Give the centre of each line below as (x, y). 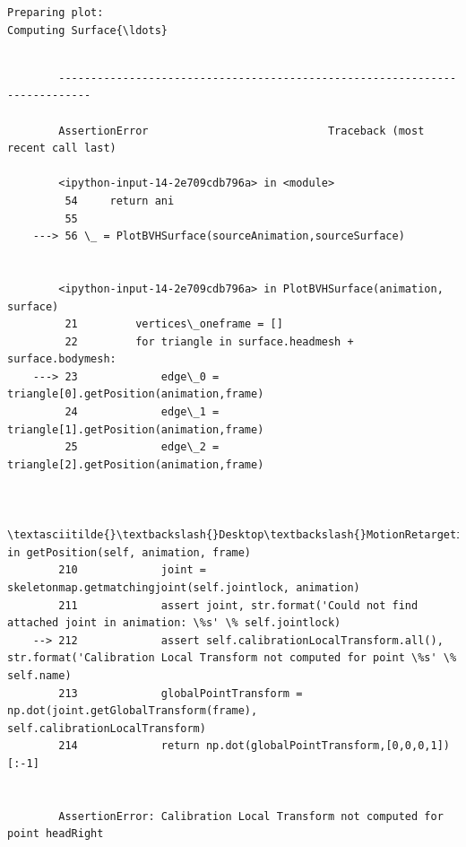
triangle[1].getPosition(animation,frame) (136, 429)
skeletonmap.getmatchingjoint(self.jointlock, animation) (184, 588)
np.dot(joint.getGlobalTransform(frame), (133, 711)
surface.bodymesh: (62, 359)
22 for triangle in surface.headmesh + (209, 341)
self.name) (39, 675)
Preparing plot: (56, 13)
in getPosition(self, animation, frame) (129, 552)
